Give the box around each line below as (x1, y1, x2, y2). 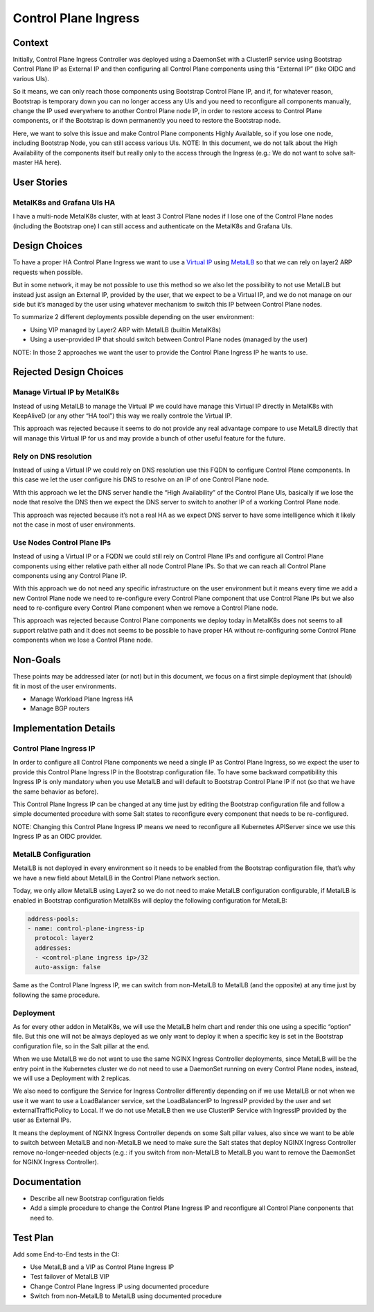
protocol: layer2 (35, 934, 93, 942)
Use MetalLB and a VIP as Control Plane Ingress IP (30, 1263, 175, 1271)
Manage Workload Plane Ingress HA (30, 695, 134, 703)
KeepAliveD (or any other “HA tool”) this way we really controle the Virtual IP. (12, 411, 233, 420)
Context (12, 37, 48, 49)
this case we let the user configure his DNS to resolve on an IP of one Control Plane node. (12, 475, 269, 484)
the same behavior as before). (12, 787, 99, 796)
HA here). (34, 158, 62, 167)
